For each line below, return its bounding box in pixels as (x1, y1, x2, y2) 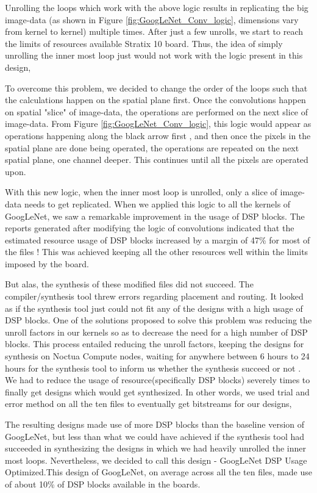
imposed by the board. (5, 257, 89, 270)
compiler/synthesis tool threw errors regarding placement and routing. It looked (5, 290, 304, 303)
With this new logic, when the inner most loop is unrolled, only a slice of (5, 185, 277, 198)
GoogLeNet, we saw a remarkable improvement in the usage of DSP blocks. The (5, 209, 305, 222)
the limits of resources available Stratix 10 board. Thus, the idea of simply (5, 37, 283, 49)
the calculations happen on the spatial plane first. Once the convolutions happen (5, 93, 306, 106)
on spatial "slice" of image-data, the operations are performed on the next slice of (5, 105, 308, 118)
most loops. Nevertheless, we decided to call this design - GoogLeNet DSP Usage (5, 453, 307, 466)
